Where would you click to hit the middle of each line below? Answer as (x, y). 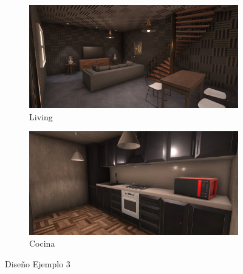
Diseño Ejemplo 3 (38, 264)
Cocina (42, 243)
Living (41, 116)
